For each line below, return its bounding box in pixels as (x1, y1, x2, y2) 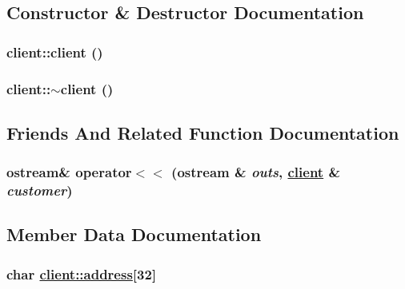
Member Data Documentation (6, 222, 262, 247)
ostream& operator (6, 162, 132, 182)
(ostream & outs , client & (171, 162, 341, 182)
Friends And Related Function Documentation (6, 120, 399, 144)
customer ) (6, 180, 73, 200)
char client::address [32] (6, 263, 157, 283)
